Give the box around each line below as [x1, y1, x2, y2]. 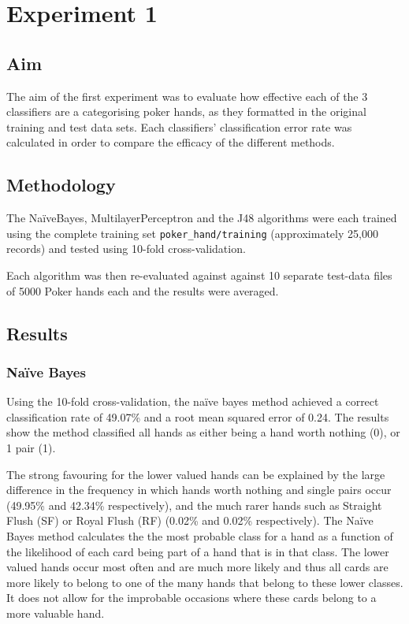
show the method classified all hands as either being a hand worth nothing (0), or [6, 424, 400, 440]
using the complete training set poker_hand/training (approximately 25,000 [6, 225, 378, 241]
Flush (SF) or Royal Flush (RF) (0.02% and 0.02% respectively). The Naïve [6, 512, 374, 529]
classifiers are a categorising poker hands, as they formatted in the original [6, 103, 366, 120]
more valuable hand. [6, 604, 105, 621]
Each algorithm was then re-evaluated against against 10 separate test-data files [6, 267, 392, 283]
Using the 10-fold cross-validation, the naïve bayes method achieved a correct [6, 393, 379, 410]
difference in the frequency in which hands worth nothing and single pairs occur [6, 481, 392, 498]
